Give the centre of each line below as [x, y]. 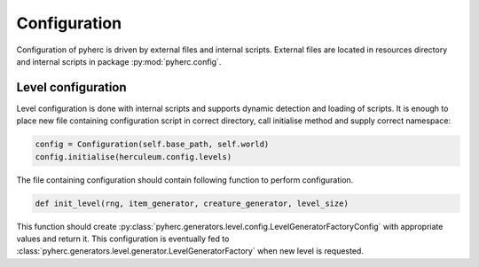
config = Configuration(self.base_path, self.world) [152, 145]
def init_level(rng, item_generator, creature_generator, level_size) [192, 203]
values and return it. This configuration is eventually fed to [123, 239]
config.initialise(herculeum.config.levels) [133, 157]
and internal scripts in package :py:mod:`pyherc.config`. [119, 61]
